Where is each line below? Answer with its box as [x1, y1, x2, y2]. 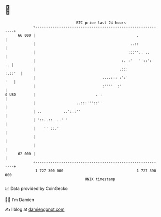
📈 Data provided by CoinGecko [5, 186, 68, 191]
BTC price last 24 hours [76, 20, 126, 25]
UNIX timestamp [84, 176, 116, 182]
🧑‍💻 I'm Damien [5, 197, 35, 203]
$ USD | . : [5, 92, 103, 97]
